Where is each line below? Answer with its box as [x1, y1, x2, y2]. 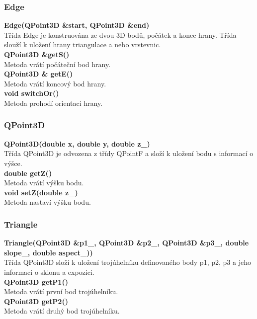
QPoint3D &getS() [4, 49, 70, 59]
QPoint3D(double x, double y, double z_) [4, 138, 150, 149]
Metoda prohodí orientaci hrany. [4, 97, 103, 108]
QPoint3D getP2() [4, 296, 68, 306]
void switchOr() [4, 88, 59, 98]
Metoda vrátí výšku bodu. [4, 177, 84, 188]
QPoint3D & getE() [4, 69, 73, 79]
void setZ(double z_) [4, 187, 78, 197]
